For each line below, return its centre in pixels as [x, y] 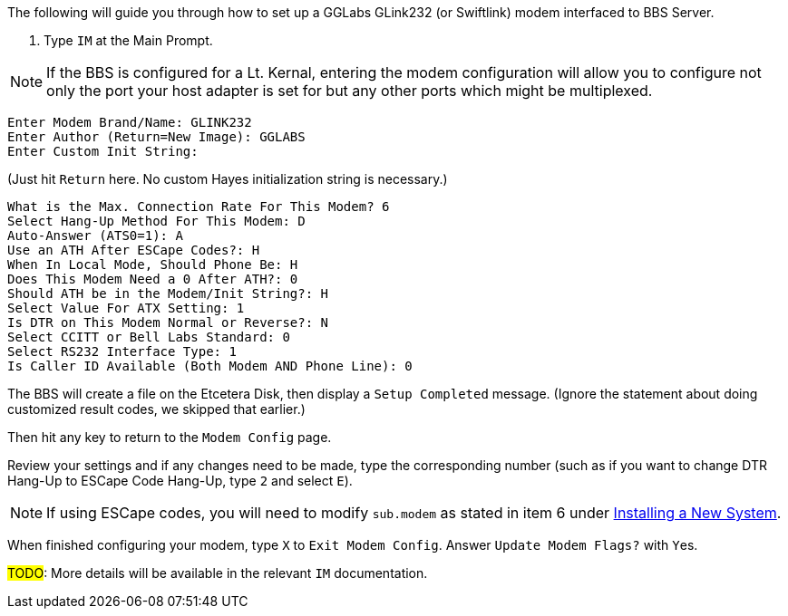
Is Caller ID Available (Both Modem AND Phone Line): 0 [210, 366]
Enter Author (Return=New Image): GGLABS [156, 137]
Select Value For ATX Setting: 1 [126, 308]
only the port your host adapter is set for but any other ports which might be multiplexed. [350, 91]
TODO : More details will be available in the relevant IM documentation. [218, 573]
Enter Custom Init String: [103, 151]
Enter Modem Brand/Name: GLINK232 [130, 122]
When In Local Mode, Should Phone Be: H [153, 265]
